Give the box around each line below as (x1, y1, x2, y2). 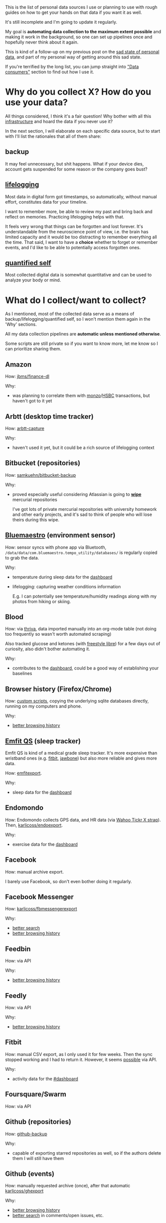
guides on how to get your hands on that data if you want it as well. (5, 9, 142, 15)
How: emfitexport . (5, 770, 42, 776)
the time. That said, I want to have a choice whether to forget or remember (5, 239, 158, 245)
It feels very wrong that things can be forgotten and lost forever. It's (5, 223, 143, 229)
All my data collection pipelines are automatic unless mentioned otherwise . (5, 331, 161, 337)
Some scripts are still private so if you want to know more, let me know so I (5, 340, 158, 346)
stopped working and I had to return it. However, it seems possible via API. (5, 1056, 158, 1062)
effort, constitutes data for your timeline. (5, 199, 88, 205)
